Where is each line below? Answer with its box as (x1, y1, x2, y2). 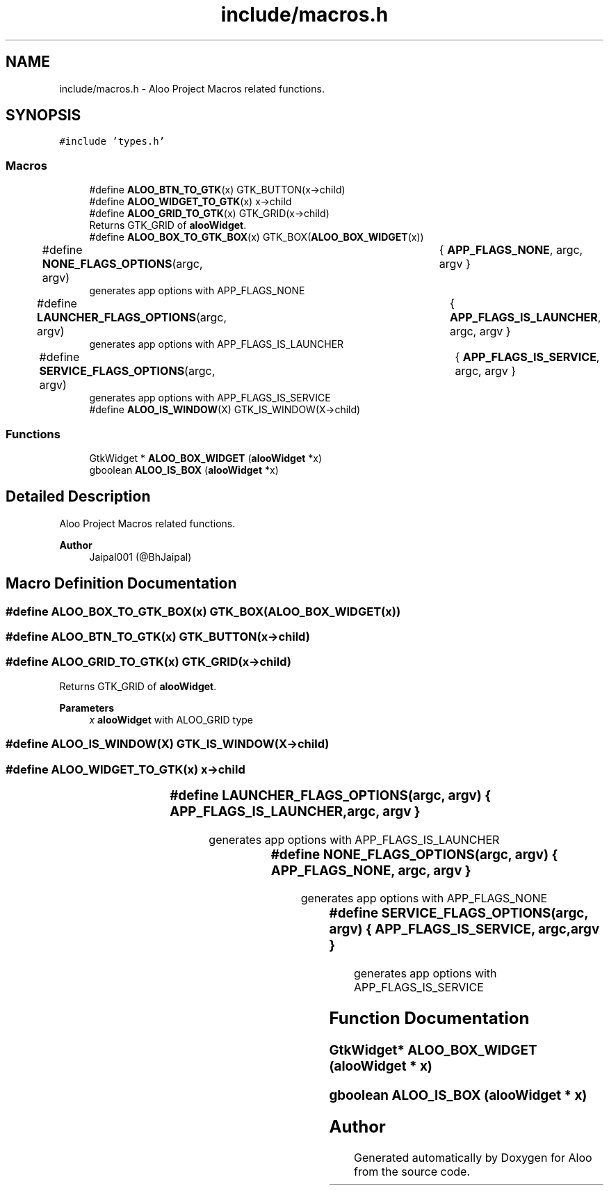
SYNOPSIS (6, 106, 81, 125)
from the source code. (354, 1165, 471, 1179)
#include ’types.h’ (59, 136, 165, 147)
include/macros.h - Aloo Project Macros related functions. (59, 82, 325, 95)
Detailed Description (6, 488, 151, 506)
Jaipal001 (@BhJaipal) (89, 550, 192, 563)
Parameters (59, 701, 115, 714)
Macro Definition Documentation (6, 575, 237, 593)
